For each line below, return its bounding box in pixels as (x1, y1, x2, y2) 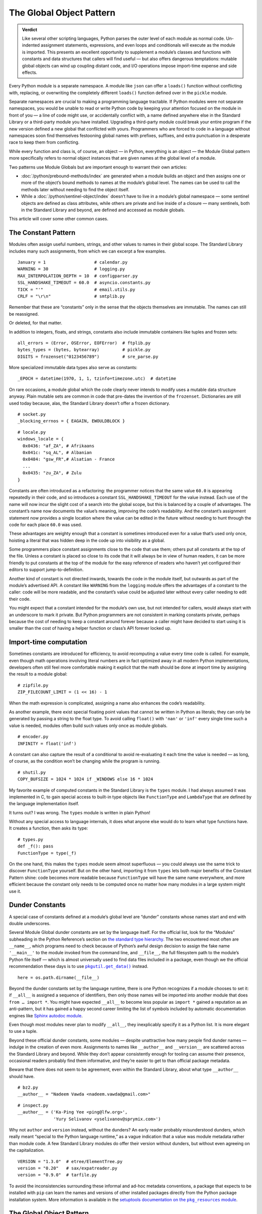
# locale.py (17, 429, 46, 435)
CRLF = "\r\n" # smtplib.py (17, 293, 126, 299)
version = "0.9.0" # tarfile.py (17, 1172, 97, 1178)
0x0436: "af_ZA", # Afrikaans (22, 443, 95, 449)
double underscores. (9, 920, 51, 926)
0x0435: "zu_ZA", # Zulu (22, 470, 82, 476)
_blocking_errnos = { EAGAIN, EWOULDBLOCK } (17, 418, 126, 424)
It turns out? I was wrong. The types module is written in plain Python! (9, 809, 150, 815)
